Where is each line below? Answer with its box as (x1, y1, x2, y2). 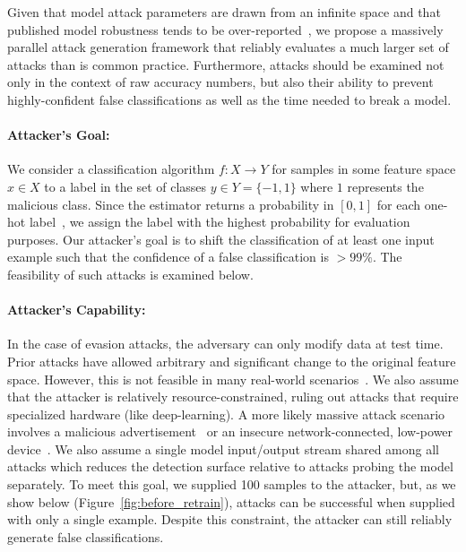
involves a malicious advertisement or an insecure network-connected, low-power (7, 422, 453, 441)
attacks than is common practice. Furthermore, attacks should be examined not (7, 55, 444, 73)
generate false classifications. (7, 527, 164, 546)
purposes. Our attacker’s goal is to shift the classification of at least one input (7, 229, 435, 248)
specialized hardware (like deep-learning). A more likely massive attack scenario (7, 404, 445, 423)
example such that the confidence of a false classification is (7, 247, 329, 266)
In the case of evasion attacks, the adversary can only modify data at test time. (7, 334, 444, 353)
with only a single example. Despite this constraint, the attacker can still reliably (7, 510, 453, 529)
